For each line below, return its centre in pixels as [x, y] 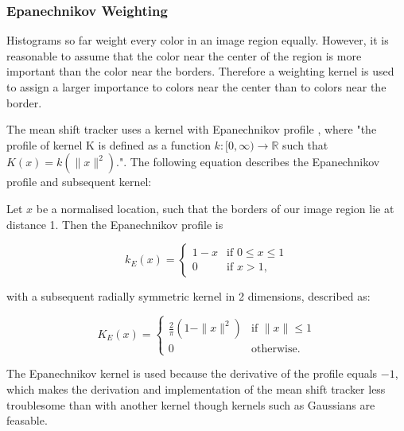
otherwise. [276, 349]
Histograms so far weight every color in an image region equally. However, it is [198, 40]
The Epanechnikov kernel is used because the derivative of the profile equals [192, 373]
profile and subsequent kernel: [79, 182]
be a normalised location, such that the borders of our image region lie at [215, 208]
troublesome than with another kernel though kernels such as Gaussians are [191, 404]
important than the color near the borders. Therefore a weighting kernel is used [200, 71]
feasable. [27, 420]
